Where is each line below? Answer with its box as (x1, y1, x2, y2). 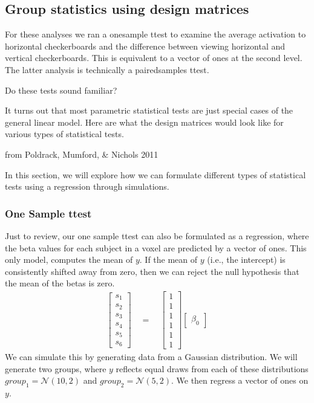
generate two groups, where (5, 362, 106, 375)
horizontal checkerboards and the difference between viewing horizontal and (5, 39, 286, 52)
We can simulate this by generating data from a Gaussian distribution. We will (5, 350, 298, 363)
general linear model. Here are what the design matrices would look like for (5, 115, 284, 128)
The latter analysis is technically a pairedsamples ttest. (5, 63, 209, 76)
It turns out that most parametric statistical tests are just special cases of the (5, 104, 293, 117)
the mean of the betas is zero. (5, 277, 115, 289)
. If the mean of (139, 253, 198, 266)
